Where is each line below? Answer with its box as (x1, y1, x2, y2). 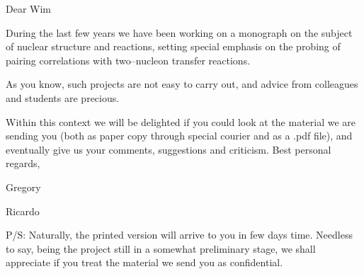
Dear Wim (6, 1, 52, 16)
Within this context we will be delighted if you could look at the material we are (6, 114, 356, 129)
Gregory (6, 179, 41, 194)
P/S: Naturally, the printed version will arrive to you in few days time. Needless (6, 227, 353, 242)
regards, (6, 156, 40, 171)
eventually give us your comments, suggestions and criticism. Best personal (6, 142, 331, 156)
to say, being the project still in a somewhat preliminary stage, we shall (6, 241, 316, 256)
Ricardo (6, 203, 40, 218)
